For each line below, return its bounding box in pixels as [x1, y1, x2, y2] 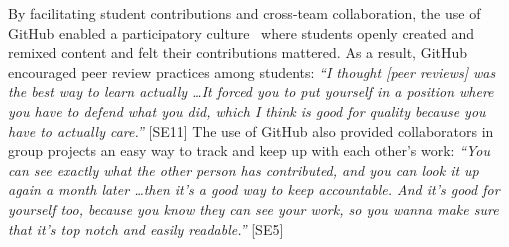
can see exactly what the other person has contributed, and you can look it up [8, 159, 479, 180]
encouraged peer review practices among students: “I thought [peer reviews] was [8, 61, 496, 82]
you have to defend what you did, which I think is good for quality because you [8, 100, 486, 121]
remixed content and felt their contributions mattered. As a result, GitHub [8, 42, 468, 63]
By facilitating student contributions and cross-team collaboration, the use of [8, 3, 481, 23]
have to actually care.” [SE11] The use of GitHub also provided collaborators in [8, 120, 494, 141]
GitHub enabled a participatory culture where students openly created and [8, 22, 474, 43]
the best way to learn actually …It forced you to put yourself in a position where [8, 81, 494, 102]
